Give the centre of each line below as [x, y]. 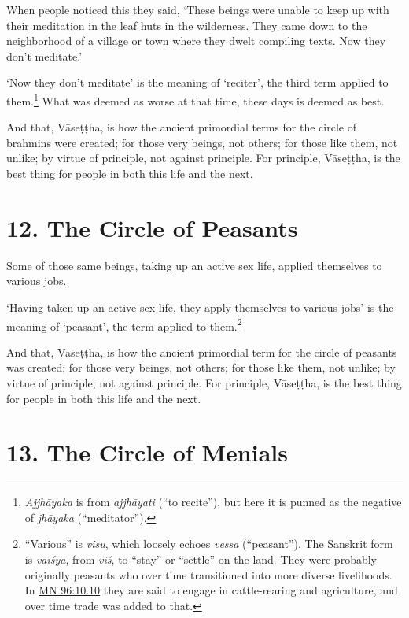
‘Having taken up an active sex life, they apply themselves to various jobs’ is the [200, 307]
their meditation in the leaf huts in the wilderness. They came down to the [187, 25]
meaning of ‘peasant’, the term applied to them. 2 [124, 324]
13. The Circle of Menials [147, 452]
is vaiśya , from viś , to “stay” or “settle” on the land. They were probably [201, 559]
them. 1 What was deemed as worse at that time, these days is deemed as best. [195, 99]
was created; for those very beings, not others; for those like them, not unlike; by [201, 367]
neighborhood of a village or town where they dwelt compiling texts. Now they [196, 41]
